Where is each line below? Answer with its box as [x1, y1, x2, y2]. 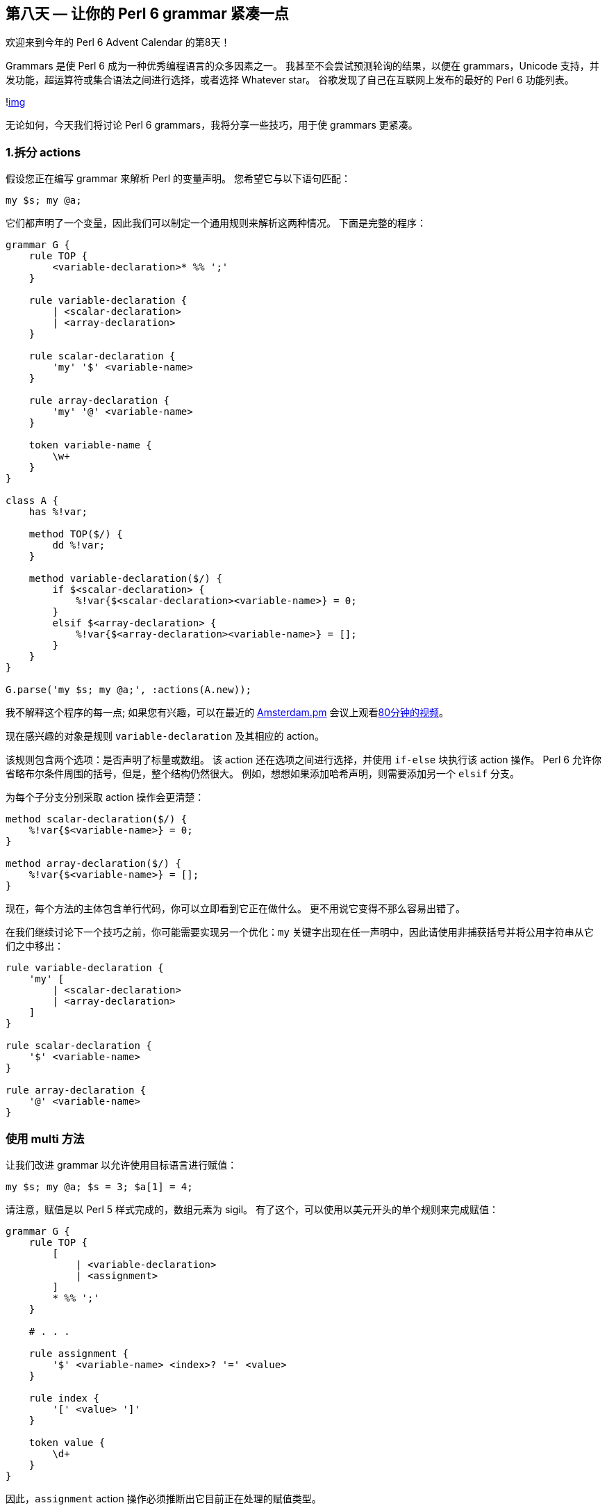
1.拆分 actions [6, 145, 81, 159]
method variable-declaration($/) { [28, 573, 222, 585]
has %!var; [28, 506, 88, 518]
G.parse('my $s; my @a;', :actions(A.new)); [6, 684, 252, 696]
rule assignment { [28, 1347, 129, 1359]
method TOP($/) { [28, 528, 123, 540]
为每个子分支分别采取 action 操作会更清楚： [6, 791, 205, 804]
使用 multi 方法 [6, 1131, 85, 1146]
